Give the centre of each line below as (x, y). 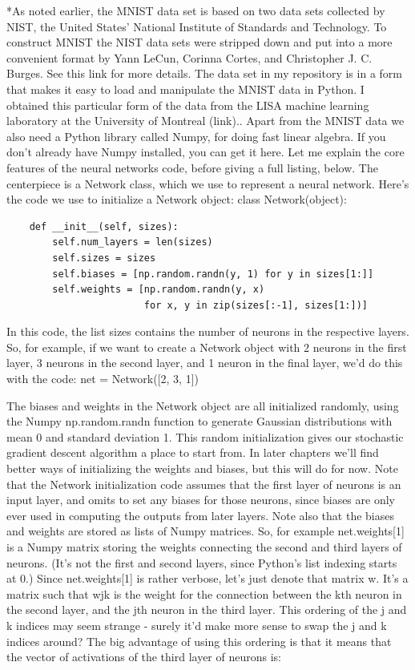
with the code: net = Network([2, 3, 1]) (103, 379)
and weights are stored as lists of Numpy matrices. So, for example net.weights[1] (205, 531)
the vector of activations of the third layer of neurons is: (144, 657)
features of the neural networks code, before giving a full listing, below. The (192, 167)
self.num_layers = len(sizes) (133, 242)
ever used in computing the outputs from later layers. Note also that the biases (200, 515)
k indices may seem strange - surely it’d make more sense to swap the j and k (197, 625)
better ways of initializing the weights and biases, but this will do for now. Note (202, 468)
